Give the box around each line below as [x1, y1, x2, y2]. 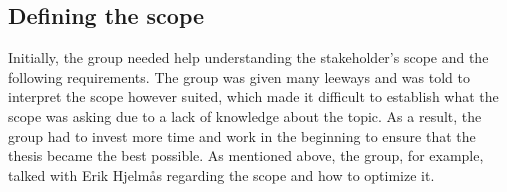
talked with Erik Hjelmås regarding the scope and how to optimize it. [8, 164, 435, 185]
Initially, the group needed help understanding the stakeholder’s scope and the [8, 47, 489, 68]
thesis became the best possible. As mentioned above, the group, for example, [8, 145, 484, 166]
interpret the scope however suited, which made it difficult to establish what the [8, 86, 499, 107]
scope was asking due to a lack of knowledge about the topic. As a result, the [8, 105, 482, 126]
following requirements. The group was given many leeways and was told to [8, 66, 470, 87]
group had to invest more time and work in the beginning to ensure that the [8, 125, 476, 146]
